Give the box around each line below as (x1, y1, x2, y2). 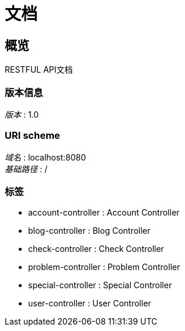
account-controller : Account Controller (28, 207, 180, 218)
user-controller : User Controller (28, 298, 152, 309)
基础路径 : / (5, 163, 47, 174)
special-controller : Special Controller (28, 280, 172, 291)
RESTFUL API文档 (5, 64, 73, 75)
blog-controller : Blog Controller (28, 226, 150, 236)
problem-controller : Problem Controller (28, 262, 180, 272)
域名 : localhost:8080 (5, 152, 86, 162)
